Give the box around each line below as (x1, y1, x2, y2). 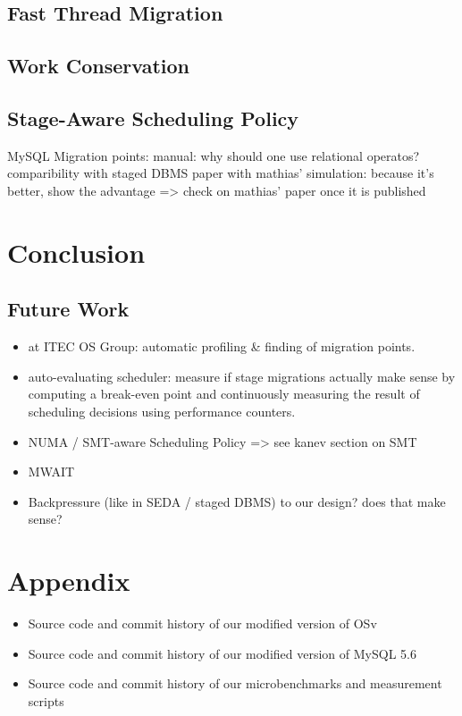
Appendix (7, 562, 130, 599)
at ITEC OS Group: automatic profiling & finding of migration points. (28, 337, 416, 356)
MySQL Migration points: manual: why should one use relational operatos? (7, 146, 420, 164)
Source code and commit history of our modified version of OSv (28, 614, 377, 632)
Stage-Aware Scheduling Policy (7, 104, 299, 131)
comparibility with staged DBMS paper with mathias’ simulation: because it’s (7, 164, 434, 182)
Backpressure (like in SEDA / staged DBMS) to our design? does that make (28, 492, 446, 510)
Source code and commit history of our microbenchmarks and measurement (28, 674, 442, 693)
